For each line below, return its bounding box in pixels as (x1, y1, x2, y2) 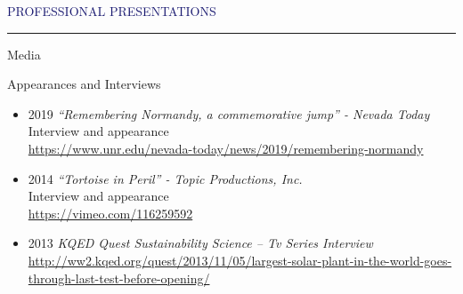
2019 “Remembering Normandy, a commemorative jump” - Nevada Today (28, 104, 430, 123)
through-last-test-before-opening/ (28, 268, 210, 287)
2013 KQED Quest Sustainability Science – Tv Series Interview (28, 234, 373, 252)
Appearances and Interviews (7, 75, 161, 93)
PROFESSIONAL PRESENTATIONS (7, 2, 216, 20)
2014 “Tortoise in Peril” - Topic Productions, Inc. (28, 169, 303, 187)
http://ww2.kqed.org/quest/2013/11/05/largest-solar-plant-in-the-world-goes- (28, 250, 452, 269)
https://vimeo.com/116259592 (28, 203, 193, 222)
